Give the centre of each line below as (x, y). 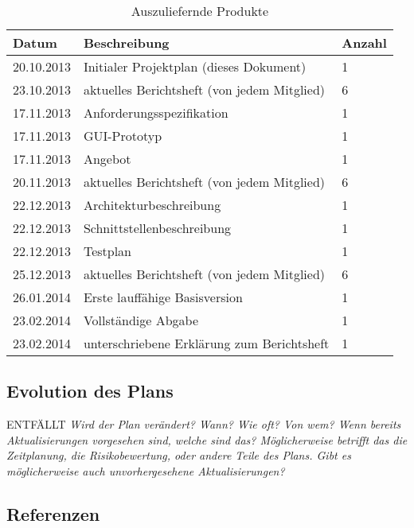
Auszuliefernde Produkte (200, 11)
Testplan (107, 251)
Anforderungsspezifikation (156, 113)
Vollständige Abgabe (141, 320)
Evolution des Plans (90, 391)
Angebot (107, 159)
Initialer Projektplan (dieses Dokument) (195, 66)
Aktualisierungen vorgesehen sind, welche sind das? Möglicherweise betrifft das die (207, 439)
